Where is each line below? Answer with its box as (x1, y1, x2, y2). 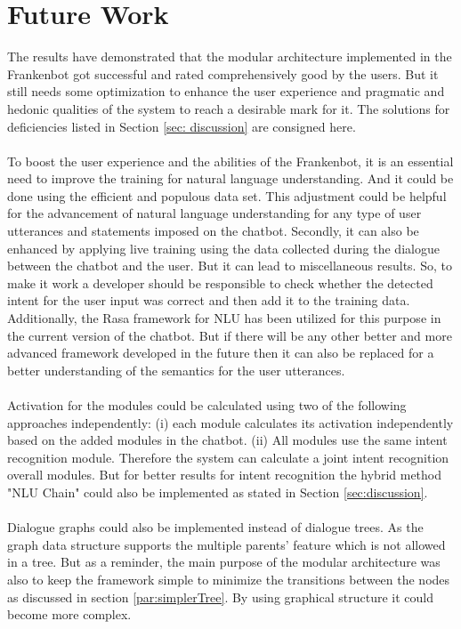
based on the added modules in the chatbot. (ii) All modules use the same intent (7, 431, 448, 449)
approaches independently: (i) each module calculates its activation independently (7, 413, 454, 431)
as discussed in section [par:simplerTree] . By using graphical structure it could (7, 587, 434, 606)
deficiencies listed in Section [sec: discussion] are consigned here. (7, 117, 356, 135)
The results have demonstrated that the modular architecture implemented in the (7, 47, 452, 66)
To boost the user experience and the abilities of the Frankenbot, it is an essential (7, 151, 454, 170)
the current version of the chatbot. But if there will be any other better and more (7, 326, 452, 344)
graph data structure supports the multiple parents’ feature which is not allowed (7, 535, 446, 553)
